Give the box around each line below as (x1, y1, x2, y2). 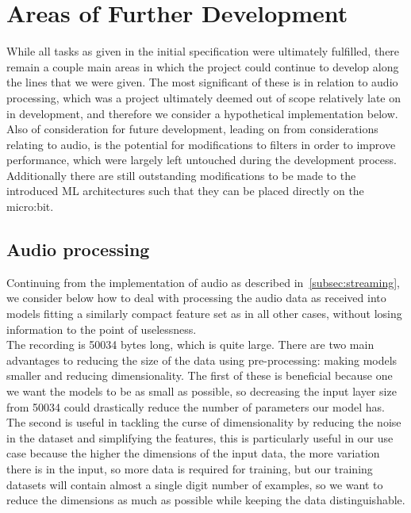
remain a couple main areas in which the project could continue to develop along (6, 58, 399, 75)
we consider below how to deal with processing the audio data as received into (6, 289, 386, 306)
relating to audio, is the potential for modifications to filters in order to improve (6, 136, 396, 152)
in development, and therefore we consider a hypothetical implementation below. (6, 105, 398, 121)
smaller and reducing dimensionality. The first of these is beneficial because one (6, 367, 393, 384)
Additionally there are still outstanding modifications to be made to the (6, 167, 356, 183)
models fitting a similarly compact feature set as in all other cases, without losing (6, 305, 402, 322)
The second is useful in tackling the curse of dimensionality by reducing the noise (6, 414, 401, 431)
